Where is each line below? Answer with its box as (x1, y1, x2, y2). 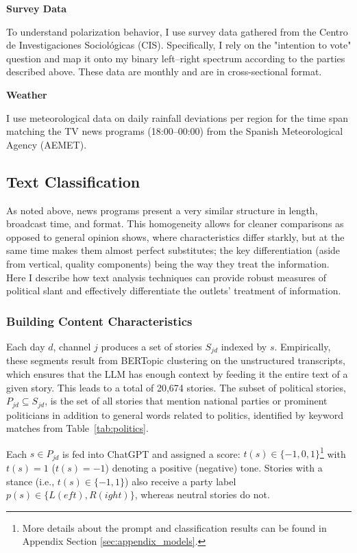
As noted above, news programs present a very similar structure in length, (6, 203, 318, 217)
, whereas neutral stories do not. (134, 487, 270, 502)
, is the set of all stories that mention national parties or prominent (45, 394, 328, 408)
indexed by (221, 339, 267, 353)
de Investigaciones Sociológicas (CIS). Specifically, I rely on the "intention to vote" (6, 38, 352, 52)
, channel (53, 339, 91, 353)
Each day (6, 339, 45, 353)
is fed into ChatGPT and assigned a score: (62, 446, 241, 461)
